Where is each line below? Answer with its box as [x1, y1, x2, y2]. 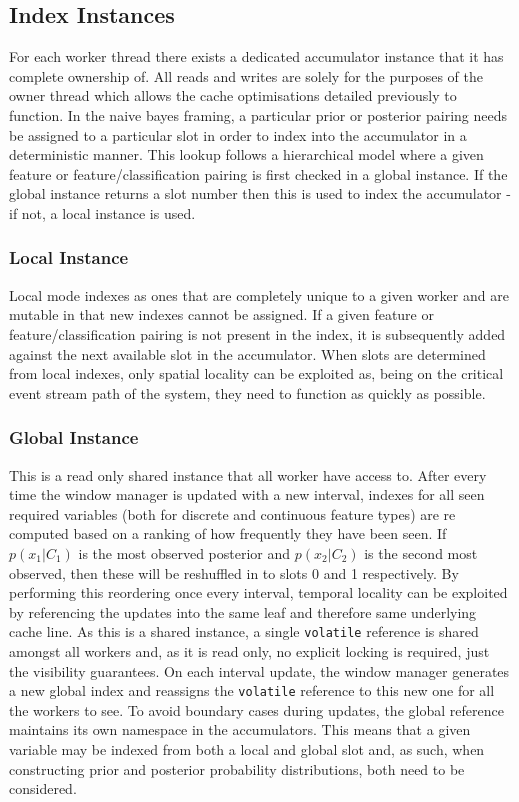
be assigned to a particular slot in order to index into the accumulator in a [9, 124, 467, 145]
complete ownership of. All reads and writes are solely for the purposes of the [9, 65, 483, 86]
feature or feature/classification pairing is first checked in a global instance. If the [9, 163, 508, 184]
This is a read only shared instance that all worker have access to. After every [9, 464, 487, 485]
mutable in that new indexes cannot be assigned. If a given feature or [9, 304, 434, 325]
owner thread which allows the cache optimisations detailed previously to [9, 85, 457, 106]
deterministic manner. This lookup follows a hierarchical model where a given [9, 144, 484, 165]
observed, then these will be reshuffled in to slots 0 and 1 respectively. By [9, 562, 459, 583]
